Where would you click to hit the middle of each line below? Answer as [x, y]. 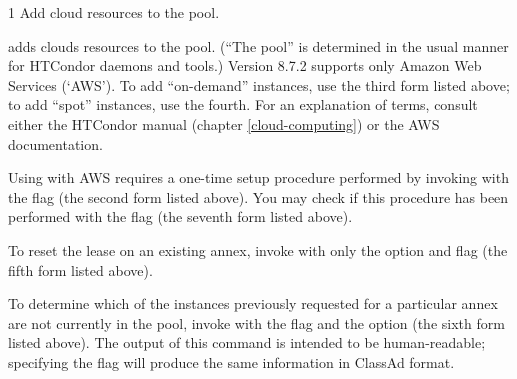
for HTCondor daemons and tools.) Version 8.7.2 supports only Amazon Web [245, 65]
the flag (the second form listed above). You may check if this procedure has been [258, 196]
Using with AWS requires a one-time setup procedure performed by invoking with [258, 177]
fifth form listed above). [80, 269]
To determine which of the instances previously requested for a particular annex [253, 303]
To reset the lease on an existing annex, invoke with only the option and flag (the [258, 249]
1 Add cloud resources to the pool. [114, 12]
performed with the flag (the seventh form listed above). [180, 216]
